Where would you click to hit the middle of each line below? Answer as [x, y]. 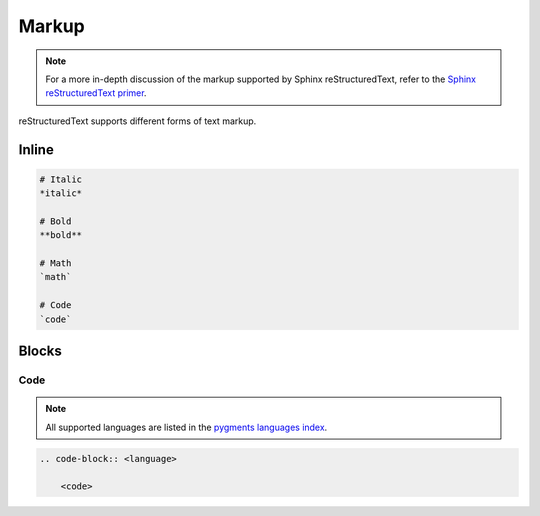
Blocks [40, 351]
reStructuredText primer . [96, 93]
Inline [36, 149]
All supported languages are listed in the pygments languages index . [186, 427]
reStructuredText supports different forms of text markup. [137, 121]
